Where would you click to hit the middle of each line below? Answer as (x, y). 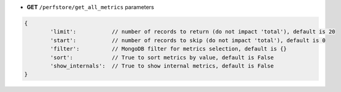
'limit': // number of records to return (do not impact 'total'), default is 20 (193, 32)
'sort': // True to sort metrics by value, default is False (162, 57)
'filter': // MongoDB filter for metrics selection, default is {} (168, 49)
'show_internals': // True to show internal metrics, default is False (162, 66)
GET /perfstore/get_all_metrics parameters (90, 7)
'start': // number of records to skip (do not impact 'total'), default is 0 (188, 40)
